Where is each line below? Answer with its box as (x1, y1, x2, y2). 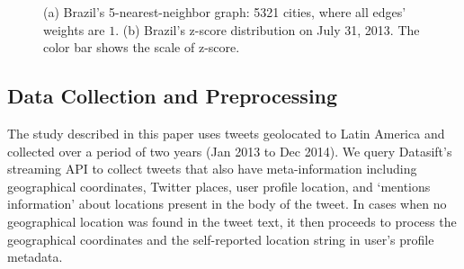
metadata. (7, 247, 63, 266)
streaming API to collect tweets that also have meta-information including (7, 159, 417, 178)
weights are (43, 20, 105, 39)
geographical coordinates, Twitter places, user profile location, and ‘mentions (7, 176, 431, 195)
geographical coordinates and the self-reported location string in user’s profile (7, 229, 434, 248)
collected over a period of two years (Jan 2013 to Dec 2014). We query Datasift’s (7, 141, 452, 160)
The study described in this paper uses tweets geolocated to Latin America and (7, 123, 445, 142)
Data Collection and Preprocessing (7, 82, 338, 110)
